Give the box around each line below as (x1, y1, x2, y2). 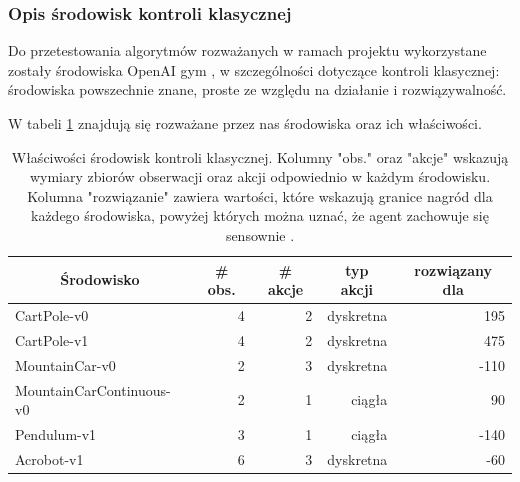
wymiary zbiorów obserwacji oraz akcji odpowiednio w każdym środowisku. (29, 166, 491, 187)
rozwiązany (414, 259, 493, 280)
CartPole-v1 (15, 329, 89, 350)
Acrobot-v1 (15, 448, 84, 469)
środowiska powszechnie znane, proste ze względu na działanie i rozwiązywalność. (8, 79, 507, 100)
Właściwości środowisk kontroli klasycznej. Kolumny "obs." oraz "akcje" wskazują (11, 146, 509, 167)
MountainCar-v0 (15, 354, 116, 375)
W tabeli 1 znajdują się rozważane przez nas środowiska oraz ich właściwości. (8, 113, 482, 133)
